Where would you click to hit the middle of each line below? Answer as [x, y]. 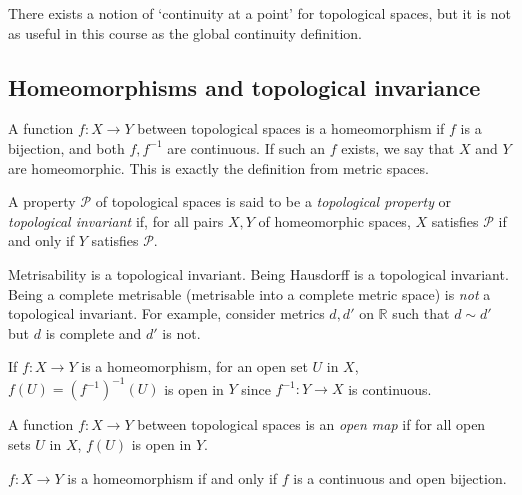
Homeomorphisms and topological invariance [244, 86]
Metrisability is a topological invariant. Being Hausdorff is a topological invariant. [258, 273]
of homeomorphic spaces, [334, 220]
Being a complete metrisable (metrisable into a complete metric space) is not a [249, 293]
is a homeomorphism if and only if [172, 477]
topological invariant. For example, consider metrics [166, 313]
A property [42, 201]
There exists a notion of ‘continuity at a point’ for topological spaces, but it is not [259, 13]
